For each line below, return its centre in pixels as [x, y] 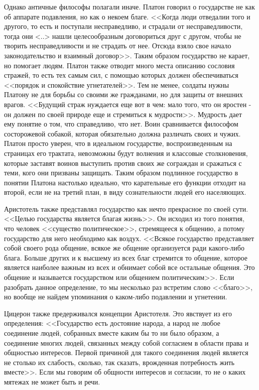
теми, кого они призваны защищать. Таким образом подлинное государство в [121, 173]
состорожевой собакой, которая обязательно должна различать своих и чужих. [123, 133]
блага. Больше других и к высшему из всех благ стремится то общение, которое [126, 257]
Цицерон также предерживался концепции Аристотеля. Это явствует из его [118, 313]
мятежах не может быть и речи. [52, 381]
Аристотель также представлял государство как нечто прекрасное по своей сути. [126, 208]
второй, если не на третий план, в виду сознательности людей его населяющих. [125, 192]
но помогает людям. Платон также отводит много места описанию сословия [120, 65]
